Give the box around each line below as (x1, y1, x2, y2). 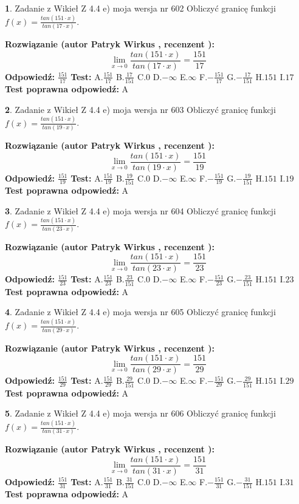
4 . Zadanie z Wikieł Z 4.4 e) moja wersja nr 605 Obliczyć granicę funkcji (5, 305, 276, 318)
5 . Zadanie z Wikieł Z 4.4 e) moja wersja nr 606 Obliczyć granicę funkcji (5, 407, 276, 420)
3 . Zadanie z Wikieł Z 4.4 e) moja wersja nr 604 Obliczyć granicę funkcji (5, 204, 276, 217)
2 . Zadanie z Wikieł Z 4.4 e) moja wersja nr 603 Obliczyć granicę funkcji (5, 103, 276, 115)
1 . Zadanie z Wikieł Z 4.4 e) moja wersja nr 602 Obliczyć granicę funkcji (5, 2, 276, 14)
